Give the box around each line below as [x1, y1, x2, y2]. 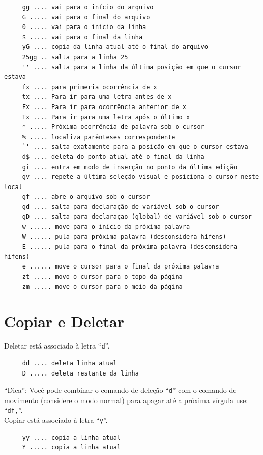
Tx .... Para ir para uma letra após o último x [22, 113, 190, 121]
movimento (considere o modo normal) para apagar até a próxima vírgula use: [4, 394, 248, 405]
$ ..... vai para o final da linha [22, 33, 143, 41]
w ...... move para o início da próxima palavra [22, 223, 190, 231]
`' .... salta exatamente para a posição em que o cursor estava [22, 143, 248, 151]
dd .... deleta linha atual [22, 360, 117, 367]
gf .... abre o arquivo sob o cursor [22, 193, 150, 201]
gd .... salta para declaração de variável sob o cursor [22, 203, 219, 210]
